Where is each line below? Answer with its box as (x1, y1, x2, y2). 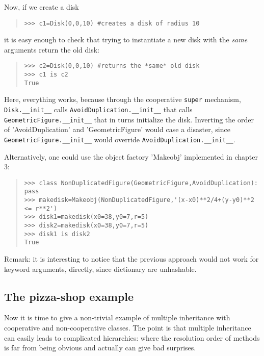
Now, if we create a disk (4, 2, 79, 12)
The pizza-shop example (4, 288, 134, 304)
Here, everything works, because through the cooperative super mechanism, (4, 94, 241, 105)
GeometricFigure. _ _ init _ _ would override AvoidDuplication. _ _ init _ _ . (4, 134, 235, 144)
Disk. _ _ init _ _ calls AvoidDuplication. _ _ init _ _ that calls (4, 104, 193, 115)
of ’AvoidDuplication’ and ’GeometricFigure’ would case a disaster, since (4, 124, 230, 135)
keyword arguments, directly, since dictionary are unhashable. (4, 263, 197, 274)
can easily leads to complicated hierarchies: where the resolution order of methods (4, 332, 260, 343)
